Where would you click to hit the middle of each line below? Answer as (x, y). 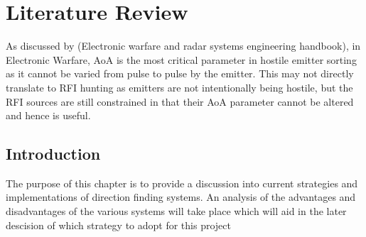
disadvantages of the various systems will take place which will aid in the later (176, 211)
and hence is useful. (48, 115)
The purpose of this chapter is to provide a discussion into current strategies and (182, 183)
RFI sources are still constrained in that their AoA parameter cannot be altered (180, 101)
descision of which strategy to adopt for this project (118, 225)
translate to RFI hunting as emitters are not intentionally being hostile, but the (179, 87)
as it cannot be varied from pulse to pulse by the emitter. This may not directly (180, 73)
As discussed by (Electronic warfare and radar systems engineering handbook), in (183, 46)
